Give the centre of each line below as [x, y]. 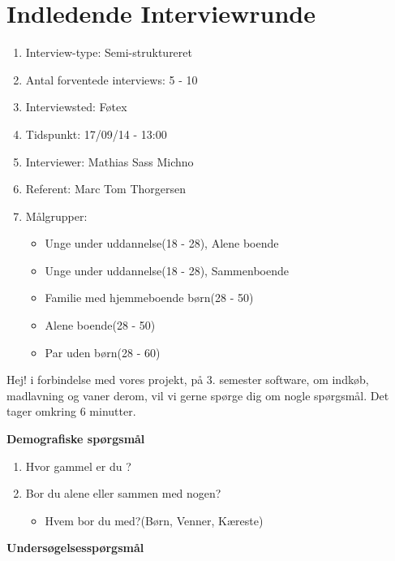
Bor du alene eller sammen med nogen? [123, 493]
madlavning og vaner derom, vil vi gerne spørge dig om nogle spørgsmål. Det [198, 395]
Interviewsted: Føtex [76, 107]
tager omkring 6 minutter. [71, 411]
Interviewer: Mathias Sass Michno [109, 161]
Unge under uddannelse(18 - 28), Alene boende [162, 243]
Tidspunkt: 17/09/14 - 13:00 [96, 134]
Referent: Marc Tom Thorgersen [105, 189]
